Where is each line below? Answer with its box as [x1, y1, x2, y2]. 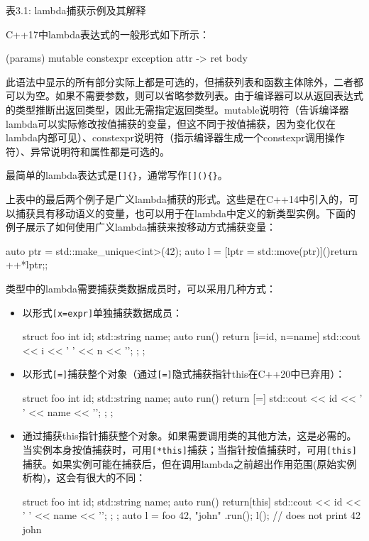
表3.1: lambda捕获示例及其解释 [6, 3, 146, 17]
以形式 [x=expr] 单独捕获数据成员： [22, 305, 183, 319]
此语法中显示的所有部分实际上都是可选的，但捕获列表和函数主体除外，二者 [6, 74, 353, 89]
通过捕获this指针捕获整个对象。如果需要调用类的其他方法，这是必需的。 [22, 428, 357, 443]
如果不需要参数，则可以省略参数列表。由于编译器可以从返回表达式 [55, 88, 363, 103]
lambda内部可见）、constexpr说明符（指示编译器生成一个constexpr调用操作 [6, 130, 345, 145]
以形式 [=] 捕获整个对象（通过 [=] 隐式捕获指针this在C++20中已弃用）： [22, 366, 346, 381]
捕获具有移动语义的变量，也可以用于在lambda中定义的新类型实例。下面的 [15, 205, 356, 220]
